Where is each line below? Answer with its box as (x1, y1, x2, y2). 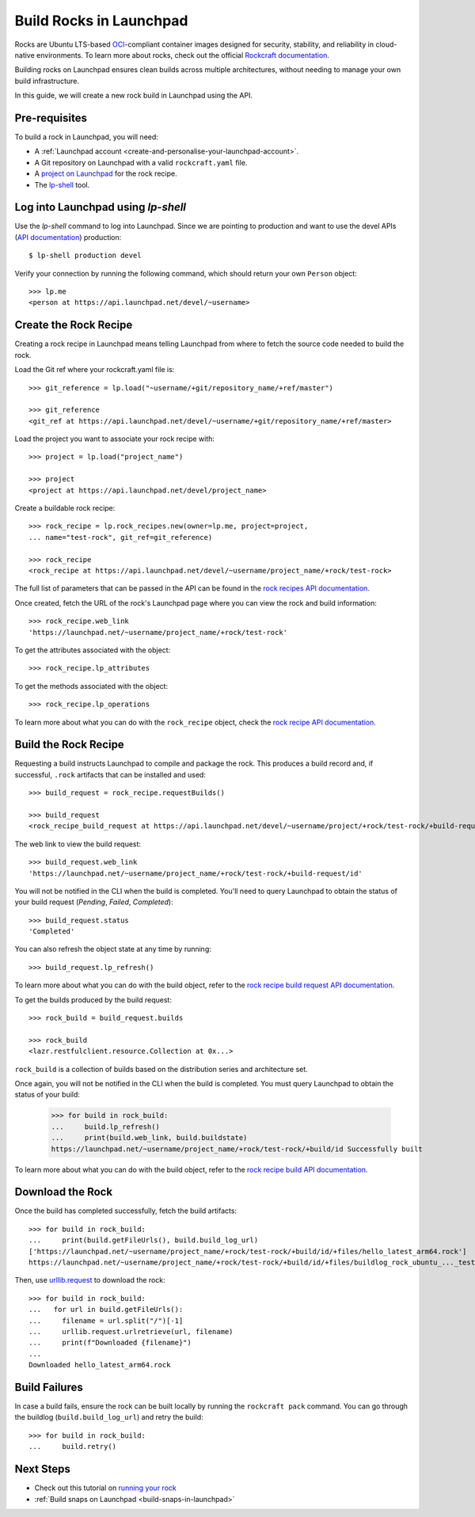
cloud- (375, 40, 397, 49)
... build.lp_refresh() (51, 1122, 160, 1131)
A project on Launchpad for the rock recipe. (34, 169, 177, 178)
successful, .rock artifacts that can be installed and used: (14, 770, 206, 779)
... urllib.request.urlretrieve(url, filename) (28, 1327, 234, 1336)
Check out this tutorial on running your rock (34, 1483, 177, 1492)
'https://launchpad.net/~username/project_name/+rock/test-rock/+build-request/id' (28, 869, 363, 878)
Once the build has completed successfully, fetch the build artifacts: (14, 1206, 237, 1215)
